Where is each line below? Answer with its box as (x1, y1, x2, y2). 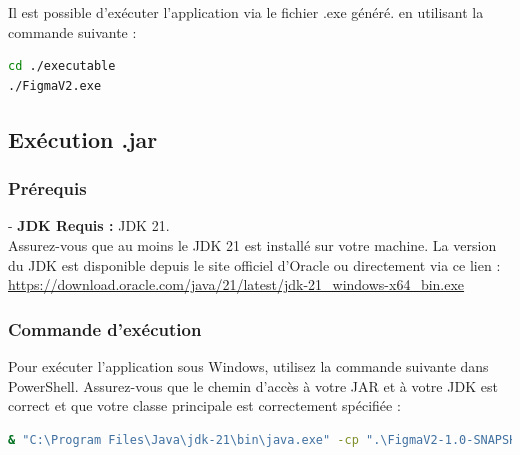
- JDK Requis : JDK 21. (8, 215, 170, 236)
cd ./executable (8, 59, 116, 74)
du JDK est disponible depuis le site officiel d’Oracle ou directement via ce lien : (8, 254, 501, 275)
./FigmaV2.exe (8, 78, 102, 93)
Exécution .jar (8, 123, 158, 154)
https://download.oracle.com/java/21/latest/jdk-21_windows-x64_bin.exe (8, 274, 465, 295)
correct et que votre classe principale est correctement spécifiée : (8, 395, 401, 416)
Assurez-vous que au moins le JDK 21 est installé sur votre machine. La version (8, 234, 497, 255)
